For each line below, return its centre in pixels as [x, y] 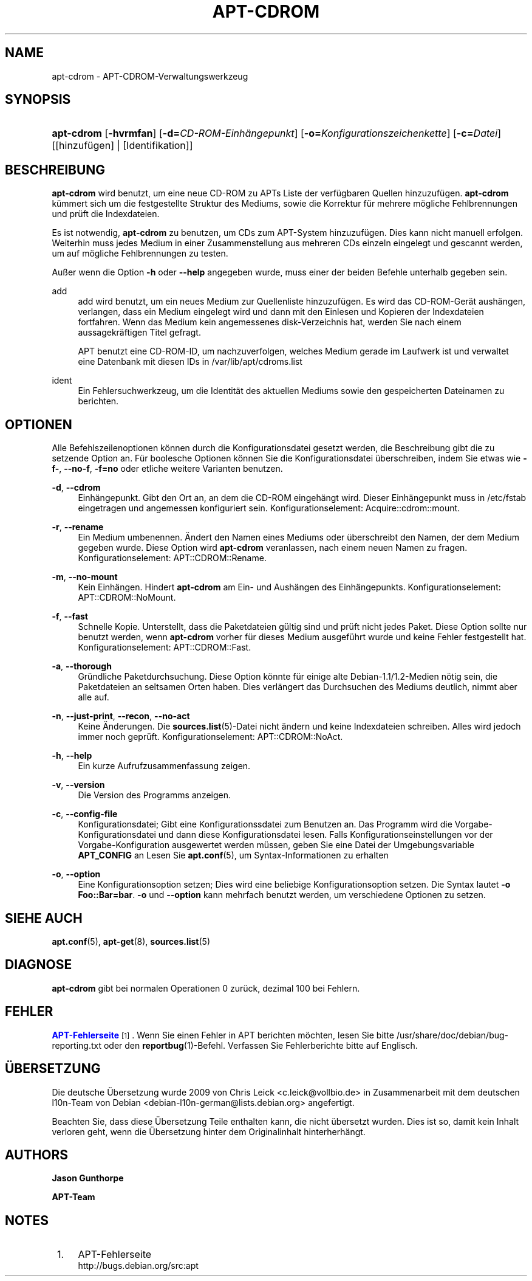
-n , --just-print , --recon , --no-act [121, 716]
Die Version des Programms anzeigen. [155, 795]
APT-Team [73, 1197]
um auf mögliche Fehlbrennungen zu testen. [140, 254]
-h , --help [72, 756]
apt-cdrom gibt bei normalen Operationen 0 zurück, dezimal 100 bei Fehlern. [206, 988]
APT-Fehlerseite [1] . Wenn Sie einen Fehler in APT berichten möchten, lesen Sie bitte [223, 1035]
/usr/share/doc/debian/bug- [452, 1035]
